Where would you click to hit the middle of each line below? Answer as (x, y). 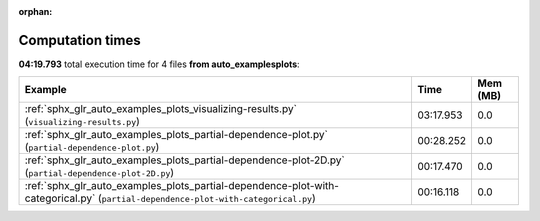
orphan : (35, 11)
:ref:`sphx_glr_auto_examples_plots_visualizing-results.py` (160, 109)
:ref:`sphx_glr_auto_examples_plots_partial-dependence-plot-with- (182, 186)
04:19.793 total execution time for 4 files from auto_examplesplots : (159, 64)
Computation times (79, 40)
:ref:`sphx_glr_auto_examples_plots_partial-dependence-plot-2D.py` (184, 160)
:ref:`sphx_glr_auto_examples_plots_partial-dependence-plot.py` (176, 135)
